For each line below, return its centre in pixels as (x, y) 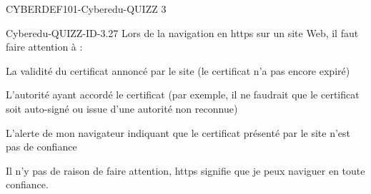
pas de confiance (41, 147)
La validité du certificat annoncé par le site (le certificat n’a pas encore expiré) (178, 70)
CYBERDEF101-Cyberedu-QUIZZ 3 (86, 9)
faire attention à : (44, 47)
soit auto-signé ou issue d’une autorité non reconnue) (122, 108)
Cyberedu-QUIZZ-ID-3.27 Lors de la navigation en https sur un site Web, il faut (182, 32)
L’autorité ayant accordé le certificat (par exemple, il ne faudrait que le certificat (183, 95)
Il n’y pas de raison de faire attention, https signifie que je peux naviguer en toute (185, 170)
